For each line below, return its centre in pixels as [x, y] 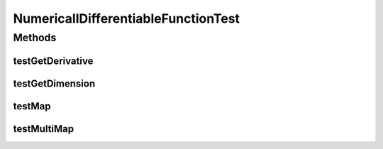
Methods [35, 38]
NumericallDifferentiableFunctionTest [127, 18]
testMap [32, 106]
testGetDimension [54, 83]
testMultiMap [44, 129]
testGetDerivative [53, 61]
